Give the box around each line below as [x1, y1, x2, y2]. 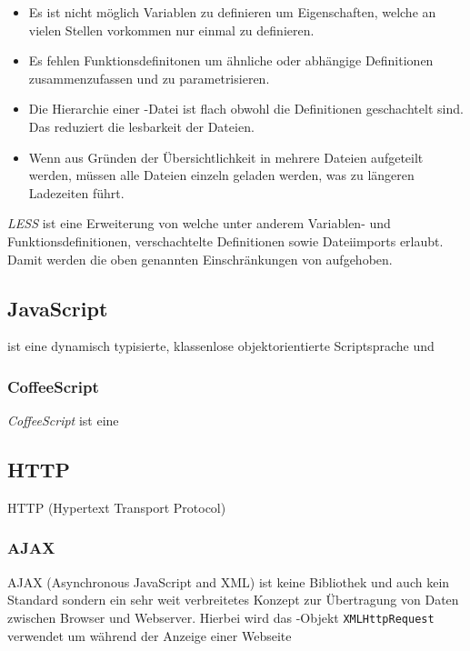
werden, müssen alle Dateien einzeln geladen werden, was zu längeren [28, 165, 415, 185]
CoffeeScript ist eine [7, 411, 119, 430]
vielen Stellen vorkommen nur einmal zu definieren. [28, 20, 315, 39]
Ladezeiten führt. [28, 183, 125, 202]
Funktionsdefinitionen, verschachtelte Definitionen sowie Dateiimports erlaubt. [7, 231, 444, 250]
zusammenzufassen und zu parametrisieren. [28, 68, 270, 87]
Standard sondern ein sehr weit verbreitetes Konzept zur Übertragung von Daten [7, 590, 459, 609]
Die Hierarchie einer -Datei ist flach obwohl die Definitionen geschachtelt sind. [28, 99, 464, 118]
